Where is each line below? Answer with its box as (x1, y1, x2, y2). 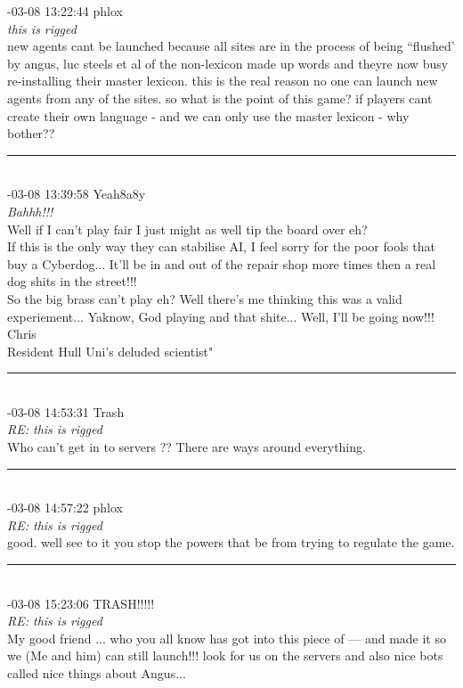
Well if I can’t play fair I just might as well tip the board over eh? (7, 219, 368, 238)
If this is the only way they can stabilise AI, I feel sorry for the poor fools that (7, 237, 435, 256)
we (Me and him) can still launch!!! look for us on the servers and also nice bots (7, 646, 443, 665)
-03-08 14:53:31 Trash (7, 402, 125, 421)
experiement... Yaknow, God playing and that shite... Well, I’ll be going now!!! (7, 307, 435, 325)
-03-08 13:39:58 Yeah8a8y (7, 184, 146, 203)
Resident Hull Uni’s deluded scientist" (7, 341, 214, 360)
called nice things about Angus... (7, 664, 186, 682)
